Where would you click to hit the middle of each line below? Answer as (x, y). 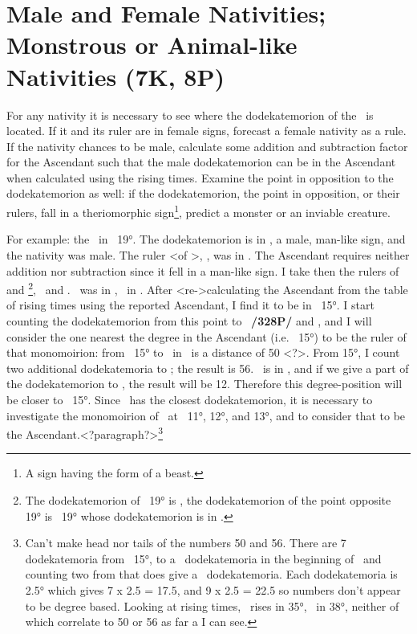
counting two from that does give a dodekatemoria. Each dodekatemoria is (211, 574)
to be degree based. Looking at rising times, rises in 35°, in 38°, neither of (212, 605)
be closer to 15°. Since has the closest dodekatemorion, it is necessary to (190, 399)
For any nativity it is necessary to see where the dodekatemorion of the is (190, 115)
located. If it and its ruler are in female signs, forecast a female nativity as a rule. (206, 131)
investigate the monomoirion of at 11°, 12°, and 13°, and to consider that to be (206, 415)
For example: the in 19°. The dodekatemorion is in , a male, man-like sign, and (206, 239)
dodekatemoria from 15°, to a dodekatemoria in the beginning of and (203, 558)
